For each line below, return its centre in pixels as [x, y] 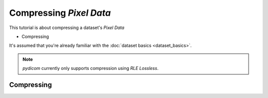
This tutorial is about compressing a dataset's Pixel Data [67, 28]
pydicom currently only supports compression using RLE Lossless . [91, 68]
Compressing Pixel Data [60, 13]
